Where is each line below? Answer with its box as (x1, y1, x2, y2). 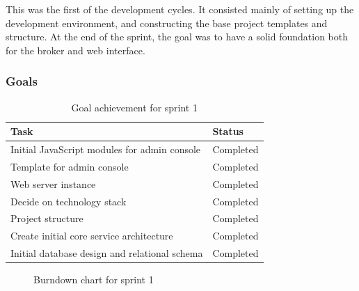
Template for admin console (10, 159, 129, 173)
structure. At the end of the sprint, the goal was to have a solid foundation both (6, 29, 349, 44)
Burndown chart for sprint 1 (33, 272, 154, 287)
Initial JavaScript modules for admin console (10, 142, 201, 157)
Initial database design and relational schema (10, 246, 203, 260)
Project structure (10, 211, 83, 226)
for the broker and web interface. (6, 42, 145, 57)
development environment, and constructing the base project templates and (6, 15, 328, 30)
